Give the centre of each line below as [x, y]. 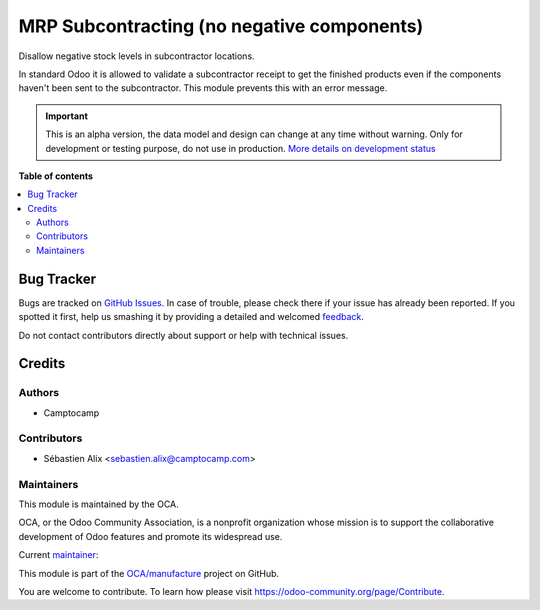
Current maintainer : [58, 555]
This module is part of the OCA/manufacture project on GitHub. [149, 573]
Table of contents [56, 176]
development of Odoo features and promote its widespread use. [150, 536]
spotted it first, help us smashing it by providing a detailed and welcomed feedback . [191, 317]
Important [67, 116]
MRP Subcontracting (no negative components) [221, 26]
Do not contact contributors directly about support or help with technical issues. [183, 335]
